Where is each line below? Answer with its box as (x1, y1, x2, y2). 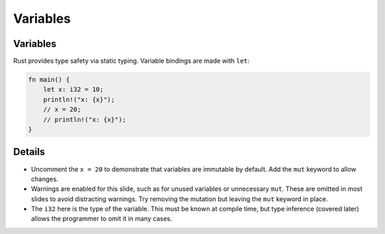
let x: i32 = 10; (43, 85, 104, 94)
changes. (31, 174, 58, 183)
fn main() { (28, 75, 71, 84)
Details (13, 146, 46, 158)
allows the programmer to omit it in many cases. (31, 214, 173, 223)
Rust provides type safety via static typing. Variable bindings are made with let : (13, 57, 250, 65)
